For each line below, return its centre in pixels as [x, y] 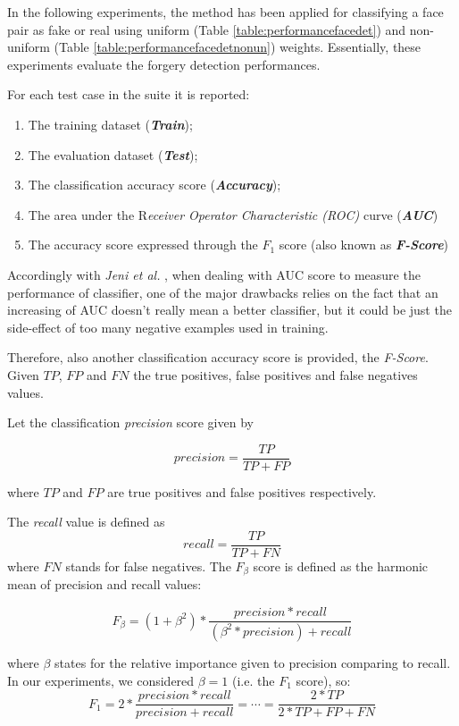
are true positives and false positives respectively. [242, 491]
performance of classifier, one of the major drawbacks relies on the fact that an [223, 292]
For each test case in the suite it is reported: [129, 94]
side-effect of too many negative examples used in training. [168, 327]
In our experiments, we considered [101, 680]
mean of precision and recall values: [104, 584]
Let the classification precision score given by [130, 422]
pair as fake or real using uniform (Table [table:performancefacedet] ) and [207, 29]
